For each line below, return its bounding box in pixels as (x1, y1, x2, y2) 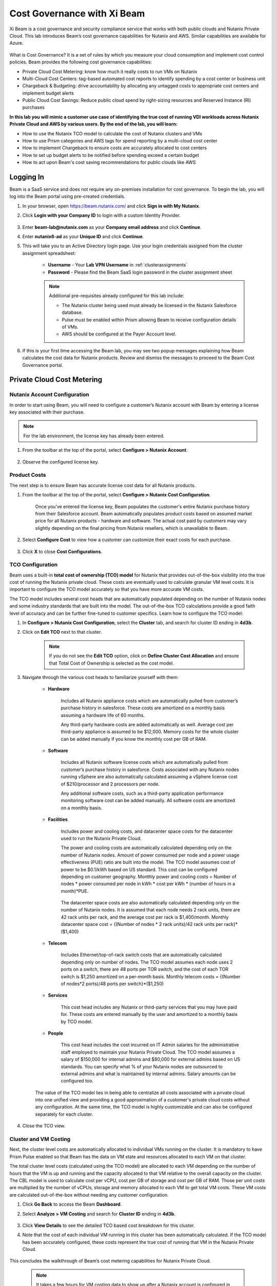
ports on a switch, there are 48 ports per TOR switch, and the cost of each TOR (61, 966, 228, 972)
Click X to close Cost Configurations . (22, 548, 103, 555)
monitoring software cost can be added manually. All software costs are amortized (61, 797, 235, 803)
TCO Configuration (9, 561, 58, 568)
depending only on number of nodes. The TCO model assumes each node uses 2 (61, 959, 233, 965)
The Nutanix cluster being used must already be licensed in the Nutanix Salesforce (62, 302, 237, 308)
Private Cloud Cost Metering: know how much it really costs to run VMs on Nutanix (22, 68, 197, 75)
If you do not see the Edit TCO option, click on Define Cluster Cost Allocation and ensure (49, 653, 239, 659)
